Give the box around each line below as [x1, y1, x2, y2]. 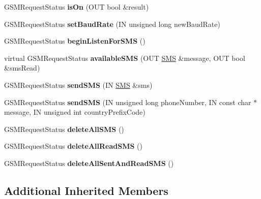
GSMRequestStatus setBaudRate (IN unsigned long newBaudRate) [4, 18, 220, 29]
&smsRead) [4, 62, 40, 73]
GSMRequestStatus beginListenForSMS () [4, 36, 146, 46]
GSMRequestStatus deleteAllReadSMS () [4, 141, 143, 151]
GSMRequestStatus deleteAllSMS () [4, 123, 124, 134]
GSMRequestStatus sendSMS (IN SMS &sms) [4, 79, 153, 90]
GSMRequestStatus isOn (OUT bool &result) [4, 2, 149, 12]
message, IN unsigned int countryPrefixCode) [4, 107, 146, 117]
